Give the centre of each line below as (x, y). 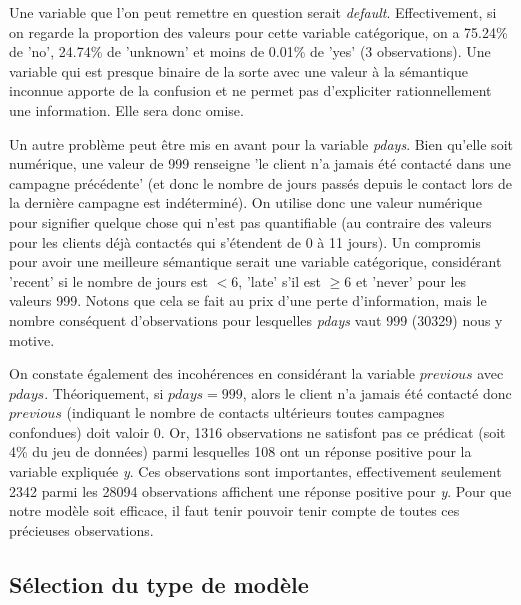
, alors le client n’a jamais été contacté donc (377, 392)
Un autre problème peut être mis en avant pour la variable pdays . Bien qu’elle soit (261, 143)
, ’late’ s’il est (279, 280)
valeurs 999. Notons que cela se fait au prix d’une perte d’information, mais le (248, 300)
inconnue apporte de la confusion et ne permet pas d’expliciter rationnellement (250, 90)
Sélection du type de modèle (159, 583)
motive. (32, 339)
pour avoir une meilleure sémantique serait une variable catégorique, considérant (255, 261)
